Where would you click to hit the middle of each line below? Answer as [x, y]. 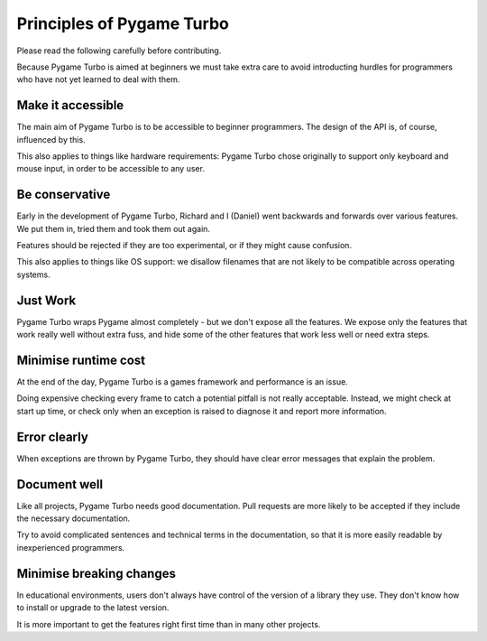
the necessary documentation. [74, 518]
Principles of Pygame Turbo [123, 23]
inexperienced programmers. [71, 547]
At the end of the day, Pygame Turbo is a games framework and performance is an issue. [183, 382]
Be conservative [64, 195]
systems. [33, 274]
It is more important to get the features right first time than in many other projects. [169, 624]
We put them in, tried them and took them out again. [114, 228]
